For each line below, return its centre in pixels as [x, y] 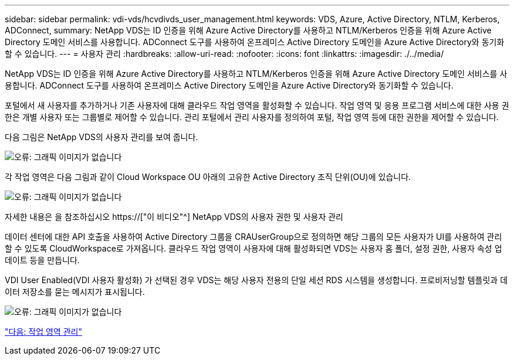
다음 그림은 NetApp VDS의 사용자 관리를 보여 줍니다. [102, 137]
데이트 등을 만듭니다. [42, 260]
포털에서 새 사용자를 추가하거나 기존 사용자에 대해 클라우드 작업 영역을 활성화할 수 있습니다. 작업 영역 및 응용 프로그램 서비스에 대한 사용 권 [257, 105]
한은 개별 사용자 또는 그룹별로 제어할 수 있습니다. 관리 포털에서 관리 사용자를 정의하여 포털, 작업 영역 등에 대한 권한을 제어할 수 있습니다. [252, 117]
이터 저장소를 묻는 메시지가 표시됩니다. [75, 292]
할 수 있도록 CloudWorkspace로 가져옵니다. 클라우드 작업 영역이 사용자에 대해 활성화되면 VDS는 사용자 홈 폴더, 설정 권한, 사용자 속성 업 [253, 248]
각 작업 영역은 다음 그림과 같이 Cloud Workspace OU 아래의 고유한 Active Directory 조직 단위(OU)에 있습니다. [208, 177]
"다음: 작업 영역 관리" [43, 332]
